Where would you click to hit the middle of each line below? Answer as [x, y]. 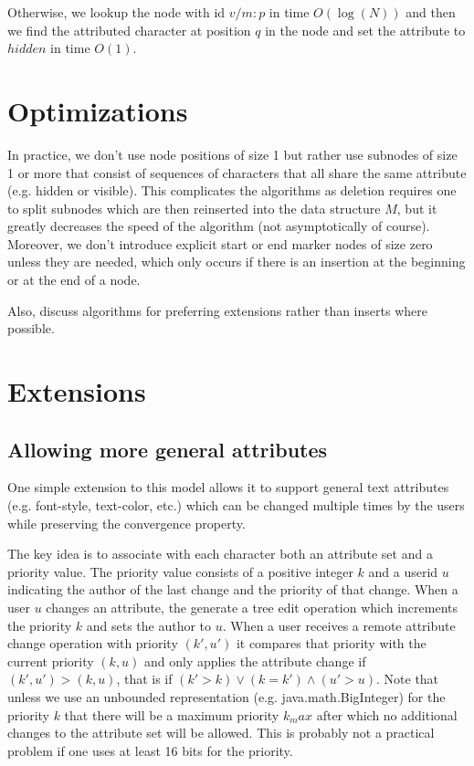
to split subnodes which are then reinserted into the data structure [194, 208]
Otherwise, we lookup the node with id [116, 12]
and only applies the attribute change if [255, 661]
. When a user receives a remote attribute [339, 625]
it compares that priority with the [331, 643]
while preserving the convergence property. [126, 523]
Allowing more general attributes [168, 449]
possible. [31, 328]
